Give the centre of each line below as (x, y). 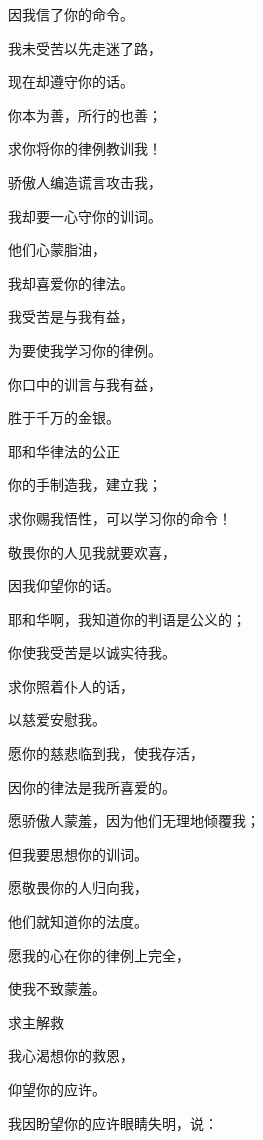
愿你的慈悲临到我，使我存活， (106, 753)
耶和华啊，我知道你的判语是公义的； (127, 618)
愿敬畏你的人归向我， (78, 887)
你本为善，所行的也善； (85, 114)
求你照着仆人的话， (71, 685)
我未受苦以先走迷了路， (85, 47)
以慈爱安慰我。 (57, 719)
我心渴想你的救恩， (71, 1055)
